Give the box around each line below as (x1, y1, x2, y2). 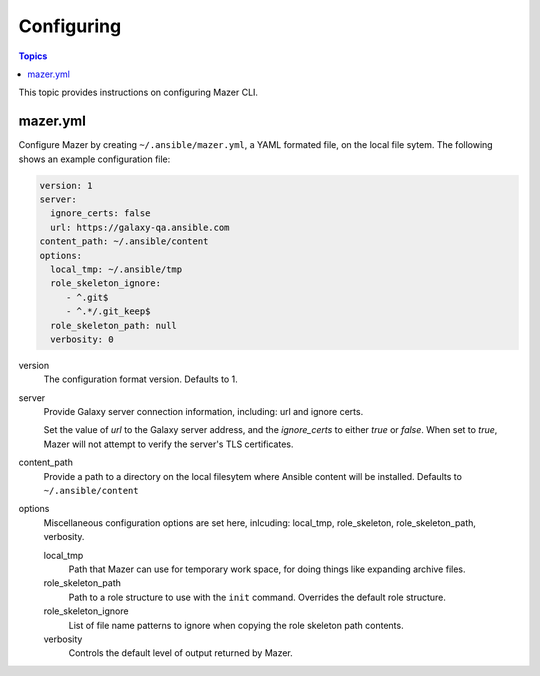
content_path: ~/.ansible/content (39, 236, 209, 247)
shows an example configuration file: (18, 153, 171, 165)
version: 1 (39, 180, 93, 191)
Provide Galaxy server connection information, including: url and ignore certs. (43, 406, 364, 418)
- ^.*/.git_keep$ (65, 306, 151, 317)
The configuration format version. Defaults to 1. (43, 373, 239, 385)
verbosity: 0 (50, 333, 114, 345)
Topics (18, 50, 48, 62)
